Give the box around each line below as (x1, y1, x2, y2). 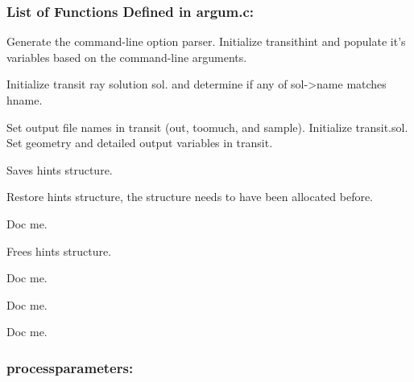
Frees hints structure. (6, 242, 112, 259)
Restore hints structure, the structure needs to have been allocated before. (6, 188, 374, 205)
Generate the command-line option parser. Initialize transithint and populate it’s (6, 33, 406, 50)
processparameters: (6, 357, 134, 377)
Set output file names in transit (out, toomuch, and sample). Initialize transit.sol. (6, 118, 408, 135)
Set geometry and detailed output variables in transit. (6, 134, 273, 151)
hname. (6, 92, 43, 108)
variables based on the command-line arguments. (6, 48, 247, 65)
